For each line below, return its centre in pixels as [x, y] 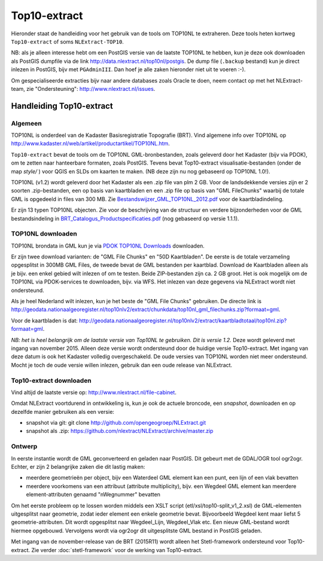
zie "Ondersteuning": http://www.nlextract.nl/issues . [91, 89]
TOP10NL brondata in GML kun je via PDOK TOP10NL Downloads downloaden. [108, 246]
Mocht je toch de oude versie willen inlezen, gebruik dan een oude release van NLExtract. [122, 365]
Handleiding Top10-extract [62, 106]
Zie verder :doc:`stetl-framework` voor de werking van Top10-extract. [117, 550]
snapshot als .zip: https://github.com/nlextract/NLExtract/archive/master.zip [120, 431]
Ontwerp [24, 447]
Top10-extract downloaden [51, 380]
